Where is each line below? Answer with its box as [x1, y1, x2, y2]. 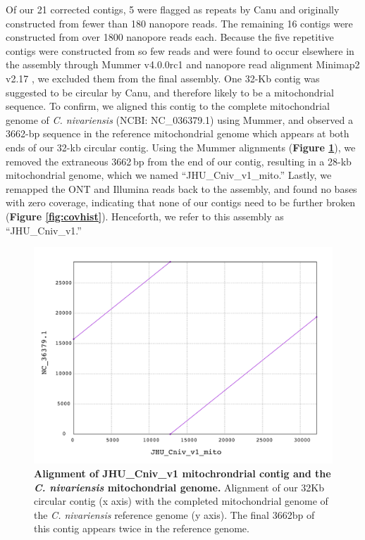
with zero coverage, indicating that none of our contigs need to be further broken [6, 195, 356, 210]
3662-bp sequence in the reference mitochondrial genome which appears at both [6, 126, 349, 141]
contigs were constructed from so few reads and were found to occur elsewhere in [6, 43, 354, 58]
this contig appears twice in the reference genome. [34, 521, 249, 536]
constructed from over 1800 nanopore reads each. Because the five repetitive [6, 30, 334, 44]
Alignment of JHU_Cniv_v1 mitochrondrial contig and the [34, 465, 331, 480]
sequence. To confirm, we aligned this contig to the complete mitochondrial [6, 99, 330, 113]
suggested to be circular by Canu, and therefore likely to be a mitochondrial [6, 84, 334, 99]
